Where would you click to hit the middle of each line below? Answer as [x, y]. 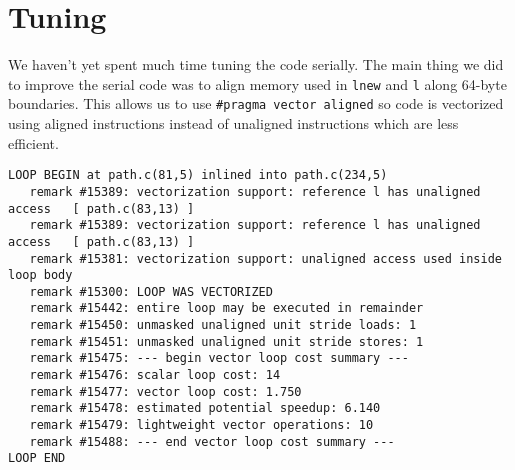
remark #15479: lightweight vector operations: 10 [201, 425]
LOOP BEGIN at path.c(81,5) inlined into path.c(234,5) [198, 175]
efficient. [33, 142]
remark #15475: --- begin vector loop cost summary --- [219, 358]
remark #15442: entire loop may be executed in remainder [226, 308]
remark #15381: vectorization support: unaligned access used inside [265, 258]
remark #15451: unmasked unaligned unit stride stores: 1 [226, 341]
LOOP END [37, 458]
